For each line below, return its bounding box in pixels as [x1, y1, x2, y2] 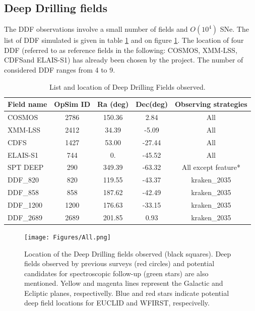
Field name [8, 99, 47, 109]
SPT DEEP [8, 162, 44, 172]
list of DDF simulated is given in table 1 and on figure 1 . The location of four [4, 35, 244, 45]
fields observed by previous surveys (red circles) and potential [24, 258, 215, 269]
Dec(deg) [136, 99, 168, 109]
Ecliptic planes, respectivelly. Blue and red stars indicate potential [24, 287, 229, 298]
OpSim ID [54, 99, 91, 109]
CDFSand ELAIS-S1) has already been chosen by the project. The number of [4, 54, 243, 65]
